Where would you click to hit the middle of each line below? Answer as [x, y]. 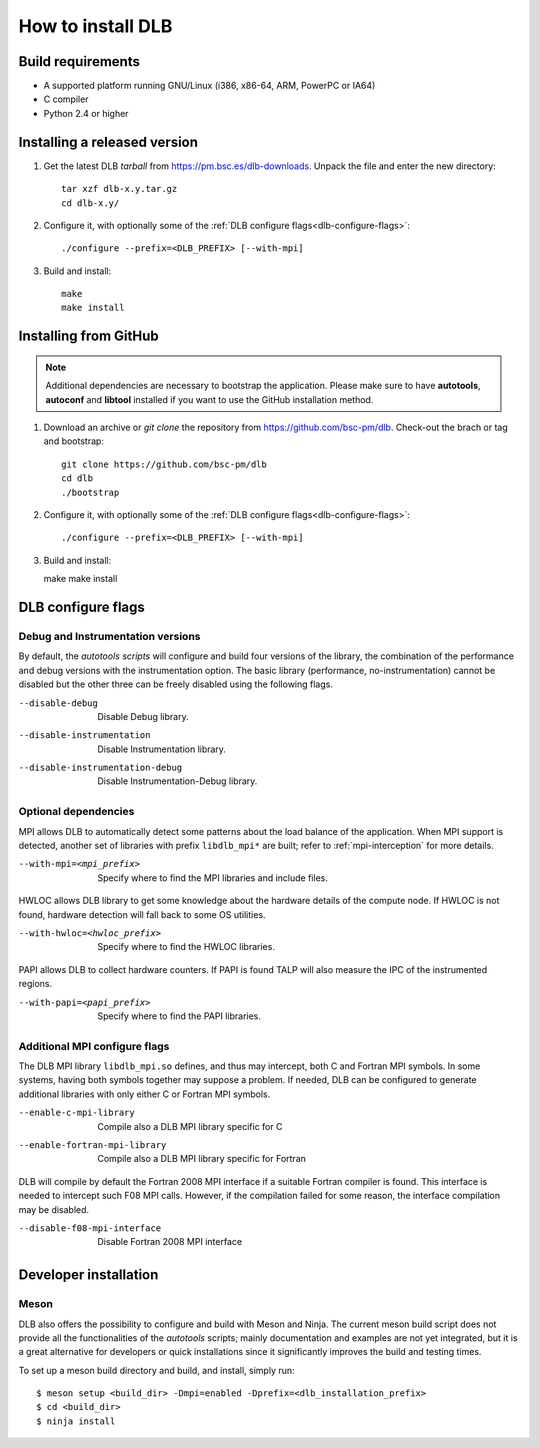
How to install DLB [95, 26]
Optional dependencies [76, 812]
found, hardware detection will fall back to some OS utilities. [142, 914]
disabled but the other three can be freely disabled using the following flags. [176, 684]
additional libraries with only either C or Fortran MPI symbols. [144, 1094]
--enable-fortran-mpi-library [92, 1145]
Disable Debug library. [143, 716]
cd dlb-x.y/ [90, 203]
